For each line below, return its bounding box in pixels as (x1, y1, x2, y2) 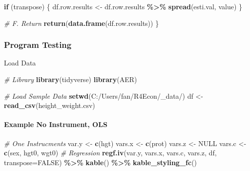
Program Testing (4, 39, 72, 51)
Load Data (4, 58, 36, 68)
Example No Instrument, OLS (4, 119, 107, 129)
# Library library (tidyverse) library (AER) (4, 74, 137, 84)
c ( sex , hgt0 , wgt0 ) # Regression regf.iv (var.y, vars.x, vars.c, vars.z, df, (4, 148, 217, 158)
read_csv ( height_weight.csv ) (4, 100, 95, 110)
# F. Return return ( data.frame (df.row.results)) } (4, 18, 159, 28)
